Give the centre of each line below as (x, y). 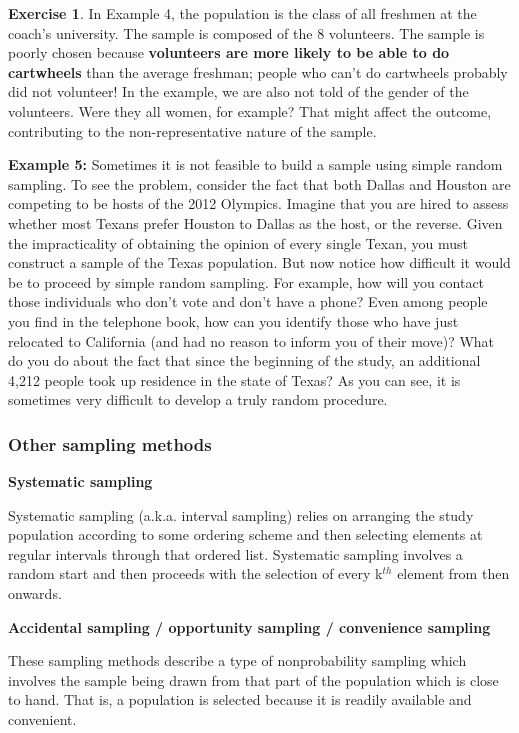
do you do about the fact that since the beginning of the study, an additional (244, 360)
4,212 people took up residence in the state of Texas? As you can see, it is (234, 379)
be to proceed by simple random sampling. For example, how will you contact (246, 281)
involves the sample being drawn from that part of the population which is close (253, 679)
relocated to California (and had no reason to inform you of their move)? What (251, 340)
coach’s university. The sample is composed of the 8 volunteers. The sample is (246, 32)
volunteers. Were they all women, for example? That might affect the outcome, (250, 110)
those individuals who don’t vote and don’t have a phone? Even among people (248, 301)
